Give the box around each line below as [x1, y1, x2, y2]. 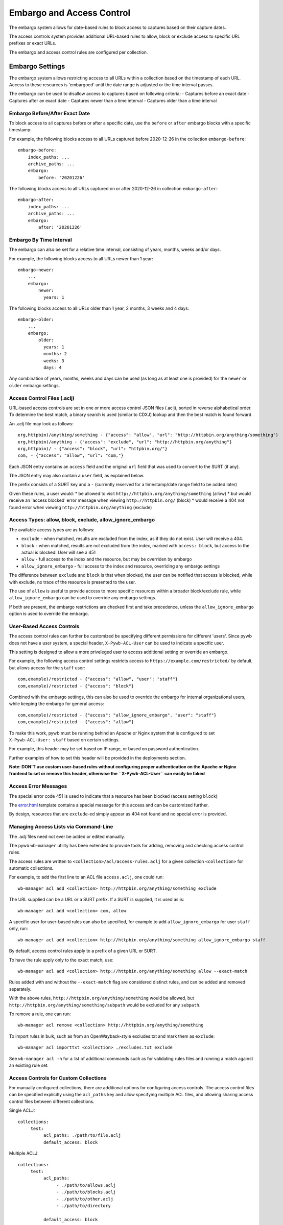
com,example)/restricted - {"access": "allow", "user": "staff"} [18, 676, 178, 682]
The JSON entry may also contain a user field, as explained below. [9, 473, 144, 479]
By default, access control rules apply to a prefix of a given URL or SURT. [9, 948, 157, 954]
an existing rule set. [9, 1062, 49, 1068]
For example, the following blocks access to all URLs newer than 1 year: [9, 255, 154, 262]
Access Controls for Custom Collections [9, 1075, 107, 1081]
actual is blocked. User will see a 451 [21, 549, 96, 555]
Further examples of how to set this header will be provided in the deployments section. [9, 755, 186, 760]
